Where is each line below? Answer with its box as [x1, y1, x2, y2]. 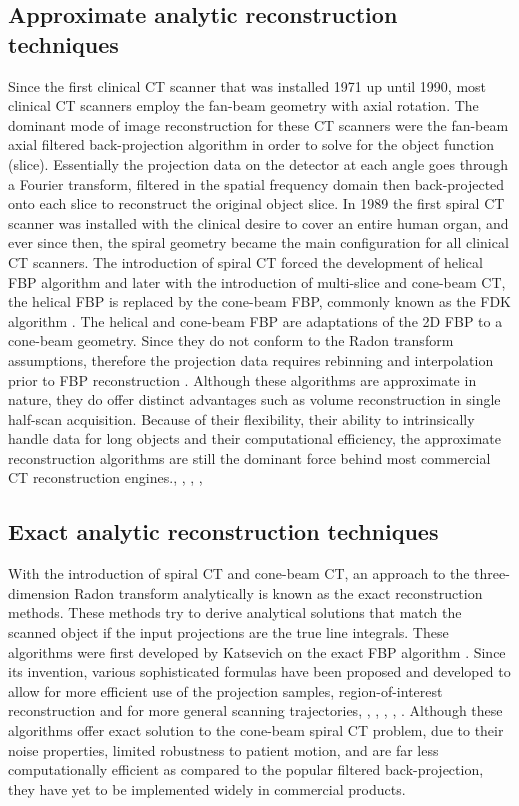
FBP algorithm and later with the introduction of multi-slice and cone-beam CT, [8, 271, 506, 292]
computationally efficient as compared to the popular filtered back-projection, [8, 759, 484, 780]
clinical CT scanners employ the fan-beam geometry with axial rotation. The [8, 95, 479, 116]
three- [474, 563, 510, 584]
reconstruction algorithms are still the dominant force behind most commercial [8, 447, 491, 468]
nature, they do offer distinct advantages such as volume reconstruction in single [8, 389, 501, 410]
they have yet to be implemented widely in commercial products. [8, 778, 406, 799]
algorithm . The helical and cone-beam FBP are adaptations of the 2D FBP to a [8, 310, 503, 331]
